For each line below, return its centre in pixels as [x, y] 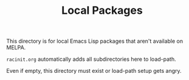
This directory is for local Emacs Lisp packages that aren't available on [95, 41]
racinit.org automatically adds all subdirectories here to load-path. [91, 59]
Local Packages [102, 11]
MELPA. [16, 48]
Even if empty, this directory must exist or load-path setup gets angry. [94, 71]
